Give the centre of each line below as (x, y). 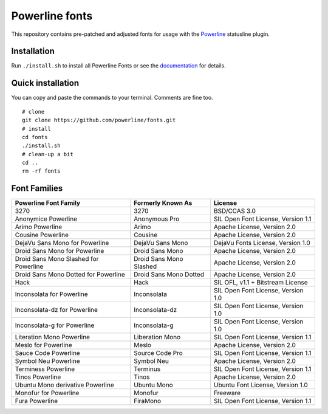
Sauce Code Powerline (47, 353)
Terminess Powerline (45, 369)
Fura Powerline (36, 401)
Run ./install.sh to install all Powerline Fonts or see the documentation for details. (118, 66)
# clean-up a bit (48, 154)
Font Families (37, 188)
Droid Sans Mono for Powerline (60, 251)
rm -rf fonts (41, 171)
